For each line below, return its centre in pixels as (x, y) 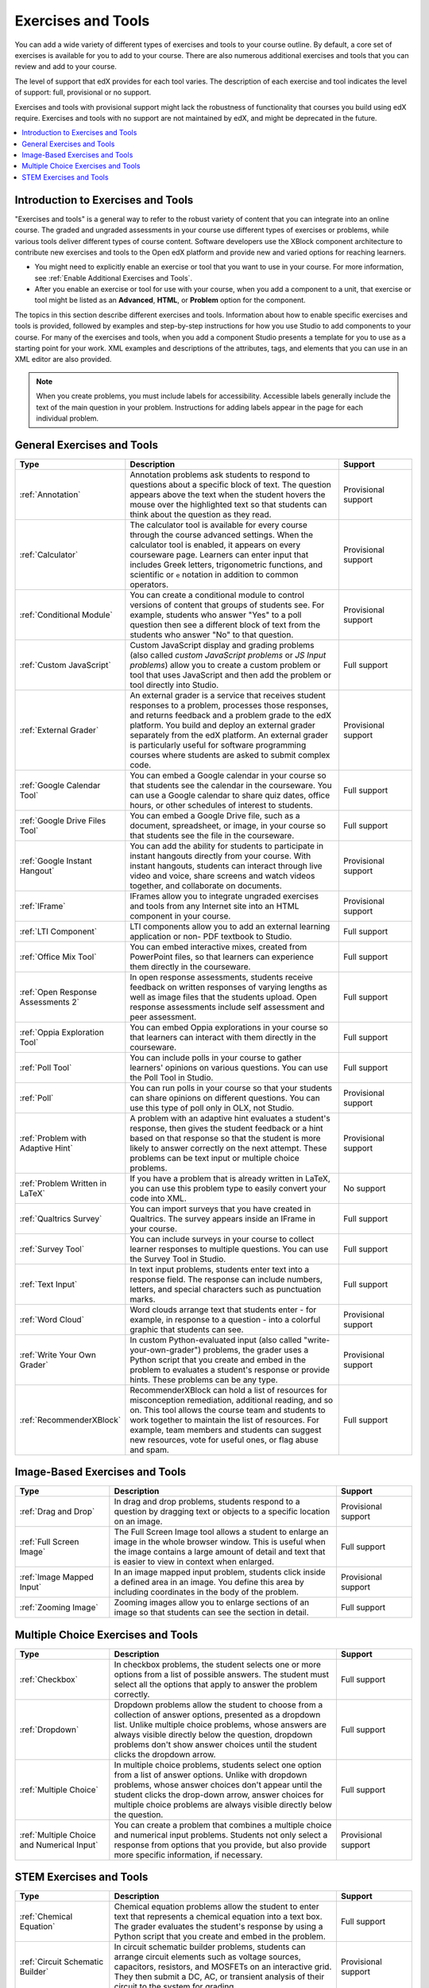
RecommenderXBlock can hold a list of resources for (228, 1390)
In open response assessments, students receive (221, 977)
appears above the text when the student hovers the (228, 495)
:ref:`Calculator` (49, 554)
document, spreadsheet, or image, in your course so (228, 825)
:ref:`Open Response (58, 992)
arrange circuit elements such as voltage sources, (207, 1957)
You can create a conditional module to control (217, 595)
